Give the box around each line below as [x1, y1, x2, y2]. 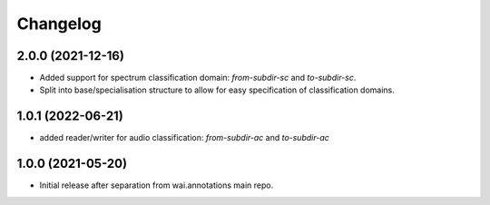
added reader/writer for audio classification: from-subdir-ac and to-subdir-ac [39, 132, 330, 143]
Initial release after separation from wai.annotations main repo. [39, 180, 274, 190]
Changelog [16, 14, 102, 34]
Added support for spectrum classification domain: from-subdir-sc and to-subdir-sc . [39, 73, 357, 83]
